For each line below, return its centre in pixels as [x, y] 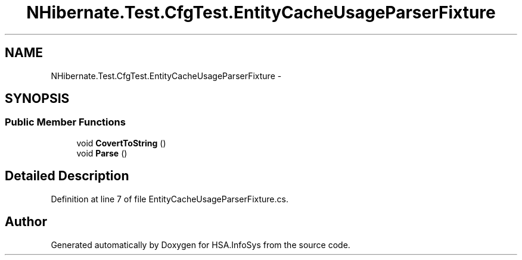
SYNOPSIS [37, 99]
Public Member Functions [65, 122]
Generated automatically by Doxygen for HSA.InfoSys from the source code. [201, 245]
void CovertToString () [121, 143]
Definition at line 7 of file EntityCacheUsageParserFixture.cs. [170, 199]
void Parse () [102, 153]
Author [26, 222]
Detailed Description [67, 176]
